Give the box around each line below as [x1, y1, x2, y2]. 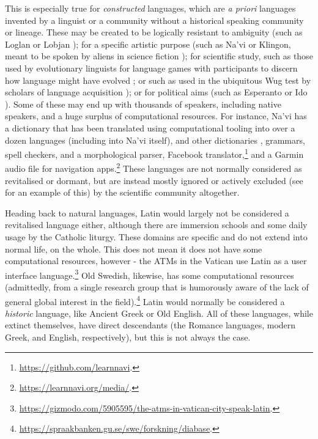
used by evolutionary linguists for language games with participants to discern [5, 61, 298, 74]
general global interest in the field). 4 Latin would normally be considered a [5, 293, 285, 308]
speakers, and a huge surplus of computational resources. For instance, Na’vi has [5, 109, 307, 122]
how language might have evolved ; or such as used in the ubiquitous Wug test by [5, 73, 311, 86]
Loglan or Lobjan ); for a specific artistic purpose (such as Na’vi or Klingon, [5, 37, 291, 50]
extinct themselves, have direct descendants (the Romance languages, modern [5, 319, 296, 331]
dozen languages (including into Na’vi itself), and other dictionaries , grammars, [5, 133, 305, 146]
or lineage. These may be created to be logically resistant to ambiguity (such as [5, 26, 303, 39]
